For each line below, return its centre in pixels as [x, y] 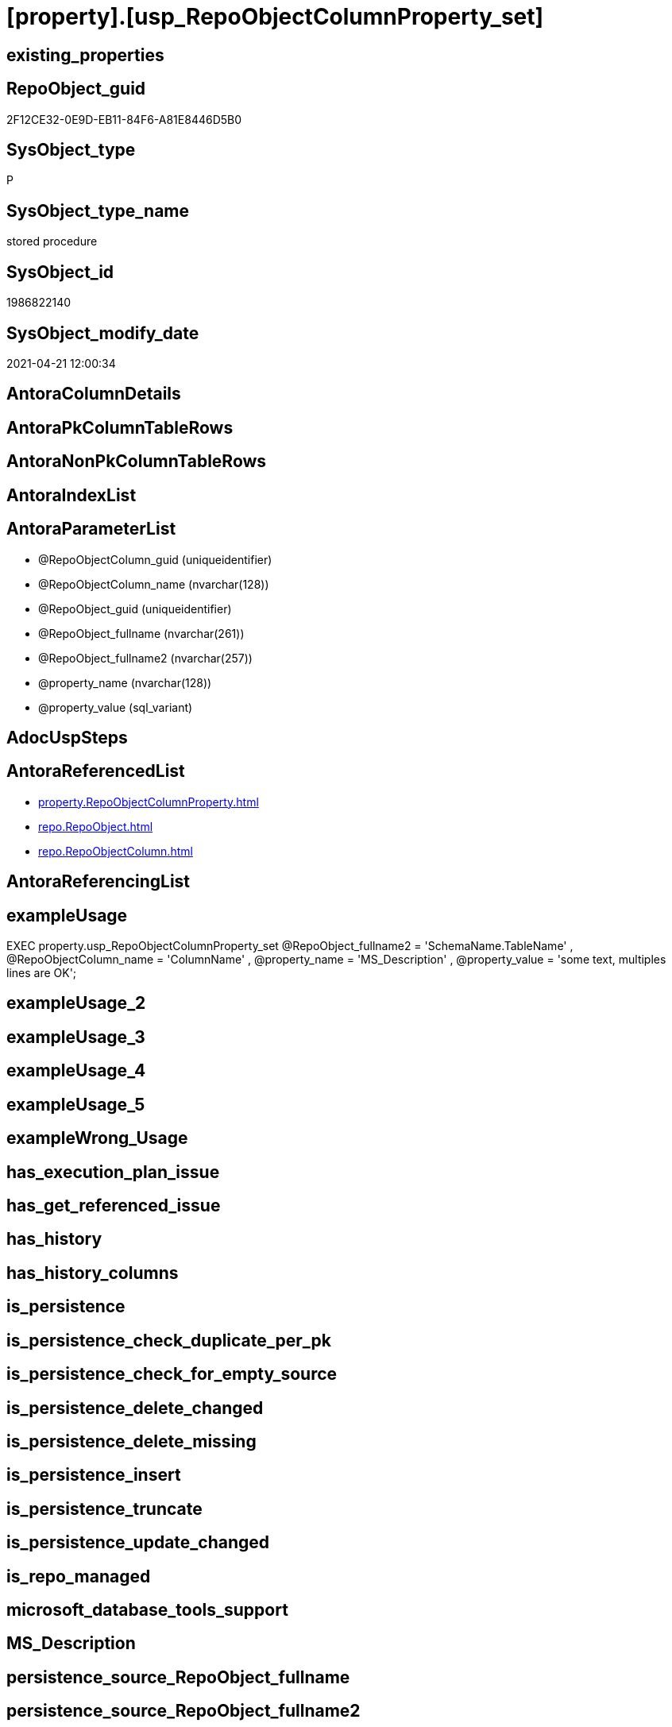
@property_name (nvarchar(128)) [125, 682]
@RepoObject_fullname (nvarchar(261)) [141, 633]
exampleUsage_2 [76, 1003]
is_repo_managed [79, 1576]
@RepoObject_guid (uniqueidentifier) [135, 609]
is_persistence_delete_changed [135, 1408]
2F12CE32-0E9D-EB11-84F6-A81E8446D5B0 [124, 119]
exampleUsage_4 [76, 1071]
